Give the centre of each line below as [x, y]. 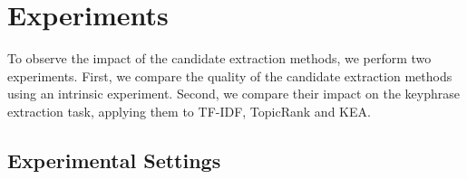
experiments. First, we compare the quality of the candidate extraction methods [230, 75]
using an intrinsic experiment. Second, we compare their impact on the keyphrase [233, 94]
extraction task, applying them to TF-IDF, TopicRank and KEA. [189, 111]
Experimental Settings [114, 160]
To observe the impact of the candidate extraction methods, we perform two [219, 58]
